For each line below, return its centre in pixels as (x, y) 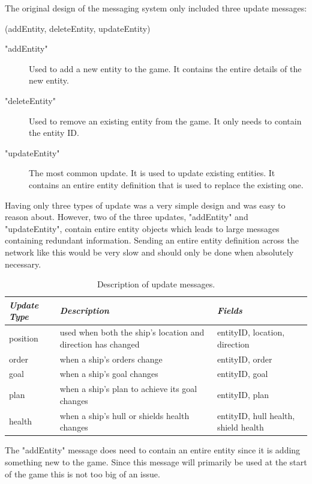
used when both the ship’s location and (132, 332)
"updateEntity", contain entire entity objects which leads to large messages (142, 228)
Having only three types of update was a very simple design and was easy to (145, 205)
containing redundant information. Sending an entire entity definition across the (152, 240)
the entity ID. (54, 133)
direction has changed (100, 344)
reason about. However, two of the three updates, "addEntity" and (127, 217)
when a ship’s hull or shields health (124, 415)
